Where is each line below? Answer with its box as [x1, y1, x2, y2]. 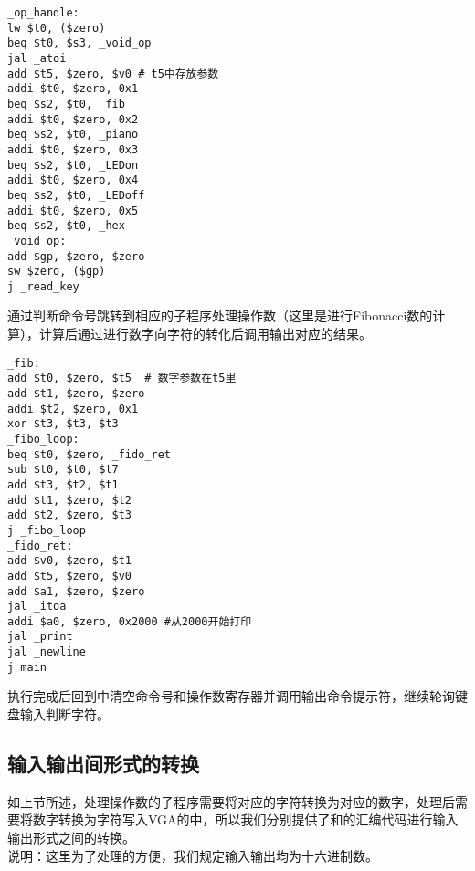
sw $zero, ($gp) [7, 265, 106, 278]
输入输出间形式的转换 [7, 750, 199, 778]
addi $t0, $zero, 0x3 [7, 142, 139, 156]
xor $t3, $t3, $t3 [7, 417, 119, 431]
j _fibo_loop [7, 523, 86, 537]
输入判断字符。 [19, 705, 110, 724]
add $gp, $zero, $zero [7, 249, 145, 263]
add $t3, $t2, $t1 [7, 477, 119, 491]
